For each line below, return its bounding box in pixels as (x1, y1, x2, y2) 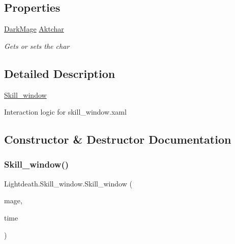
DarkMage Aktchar (4, 23, 64, 34)
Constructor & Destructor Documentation (4, 131, 231, 147)
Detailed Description (4, 65, 115, 81)
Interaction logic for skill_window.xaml (4, 106, 127, 117)
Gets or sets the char (4, 40, 70, 51)
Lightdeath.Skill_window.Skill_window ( (4, 178, 132, 188)
